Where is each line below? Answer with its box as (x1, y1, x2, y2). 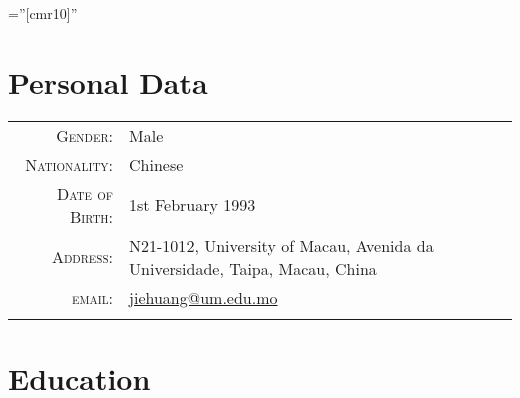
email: (71, 285, 114, 309)
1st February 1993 (129, 193, 256, 217)
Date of (56, 181, 114, 205)
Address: (51, 245, 114, 269)
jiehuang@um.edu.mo (129, 285, 278, 309)
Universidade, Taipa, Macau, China (129, 256, 377, 280)
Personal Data (8, 61, 208, 102)
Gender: (56, 123, 114, 147)
